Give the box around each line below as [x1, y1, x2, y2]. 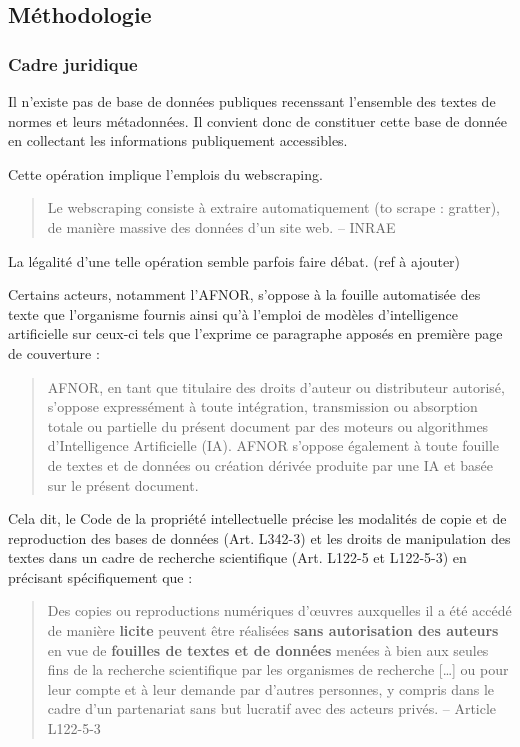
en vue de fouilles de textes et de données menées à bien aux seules [47, 639, 489, 660]
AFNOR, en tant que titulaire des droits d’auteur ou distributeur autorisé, [47, 376, 505, 397]
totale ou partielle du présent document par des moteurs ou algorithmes [47, 415, 489, 436]
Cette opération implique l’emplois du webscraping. [8, 163, 323, 184]
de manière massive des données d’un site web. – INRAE [47, 216, 396, 237]
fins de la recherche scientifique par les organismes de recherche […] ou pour [47, 659, 509, 680]
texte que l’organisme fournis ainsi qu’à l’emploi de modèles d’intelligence [8, 303, 458, 324]
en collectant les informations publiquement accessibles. [8, 130, 348, 151]
